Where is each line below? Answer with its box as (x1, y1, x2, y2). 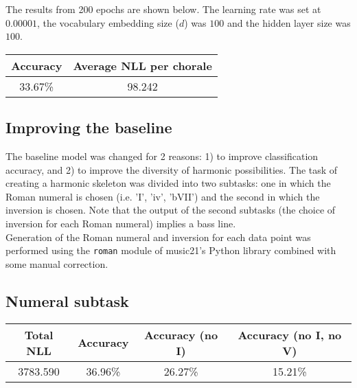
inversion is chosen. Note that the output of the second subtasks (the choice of (5, 203, 336, 217)
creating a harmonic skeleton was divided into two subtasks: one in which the (5, 176, 331, 190)
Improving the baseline (5, 117, 172, 138)
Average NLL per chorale (73, 57, 212, 73)
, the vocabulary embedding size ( (36, 15, 179, 30)
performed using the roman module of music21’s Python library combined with (5, 243, 336, 258)
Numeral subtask (5, 290, 129, 311)
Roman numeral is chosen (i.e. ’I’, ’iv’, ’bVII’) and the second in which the (5, 189, 320, 203)
